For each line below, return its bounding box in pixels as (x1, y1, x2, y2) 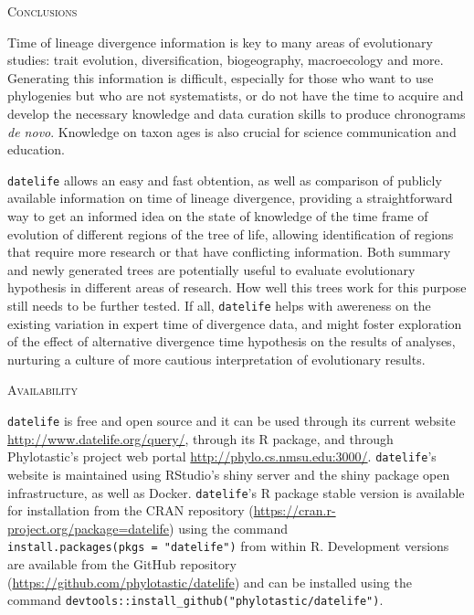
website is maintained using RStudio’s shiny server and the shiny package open (7, 464, 450, 483)
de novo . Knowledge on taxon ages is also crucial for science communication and (7, 122, 457, 141)
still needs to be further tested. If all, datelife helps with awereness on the (7, 295, 431, 314)
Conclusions (7, 2, 78, 20)
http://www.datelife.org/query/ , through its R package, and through (7, 429, 394, 448)
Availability (7, 380, 79, 399)
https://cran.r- (253, 501, 336, 520)
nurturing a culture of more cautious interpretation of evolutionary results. (7, 349, 426, 368)
